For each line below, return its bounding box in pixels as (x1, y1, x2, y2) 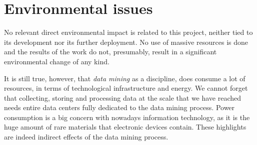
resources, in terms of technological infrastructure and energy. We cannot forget (4, 83, 248, 93)
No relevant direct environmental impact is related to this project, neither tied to (4, 27, 253, 37)
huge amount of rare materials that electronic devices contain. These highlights (4, 122, 246, 132)
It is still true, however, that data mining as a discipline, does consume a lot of (4, 73, 245, 83)
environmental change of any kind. (4, 56, 109, 66)
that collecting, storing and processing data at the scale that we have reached (4, 92, 241, 103)
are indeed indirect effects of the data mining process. (4, 132, 168, 142)
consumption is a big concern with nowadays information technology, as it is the (4, 112, 250, 122)
